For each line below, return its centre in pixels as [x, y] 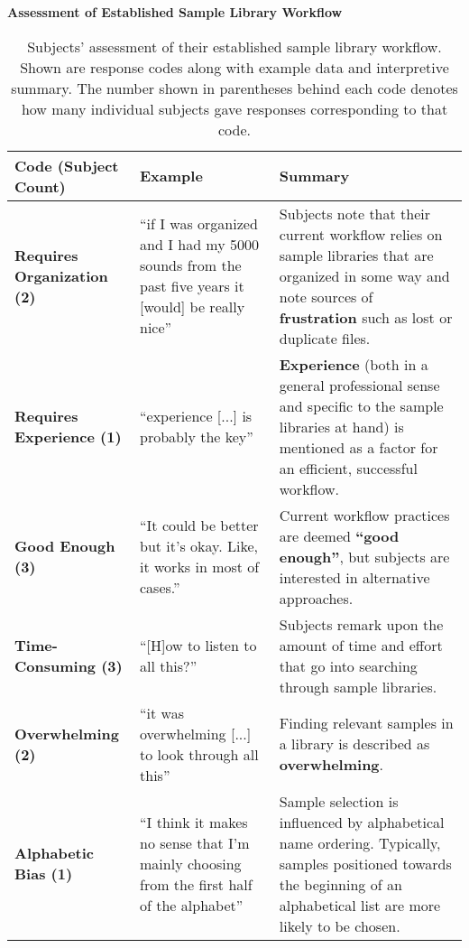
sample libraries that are [356, 255]
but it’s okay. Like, [199, 546]
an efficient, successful [348, 468]
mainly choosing [191, 863]
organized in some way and [364, 275]
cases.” [160, 588]
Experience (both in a [354, 364]
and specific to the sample [361, 405]
